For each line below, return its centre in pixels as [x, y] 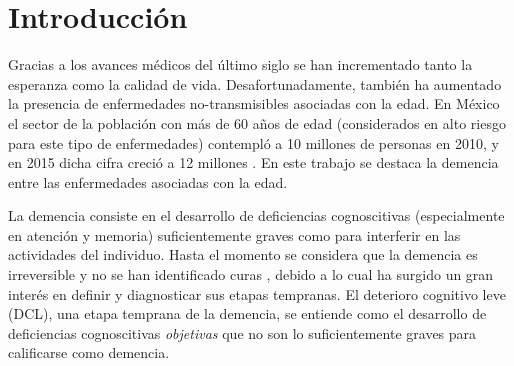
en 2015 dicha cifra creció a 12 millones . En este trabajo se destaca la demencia [253, 162]
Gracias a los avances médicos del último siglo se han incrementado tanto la [240, 64]
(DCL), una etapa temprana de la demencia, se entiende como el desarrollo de [247, 313]
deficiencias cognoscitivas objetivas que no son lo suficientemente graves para [242, 332]
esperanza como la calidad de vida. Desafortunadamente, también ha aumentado [255, 83]
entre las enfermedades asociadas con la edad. [148, 181]
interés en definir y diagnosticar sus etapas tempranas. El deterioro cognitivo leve [257, 293]
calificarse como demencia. [89, 352]
